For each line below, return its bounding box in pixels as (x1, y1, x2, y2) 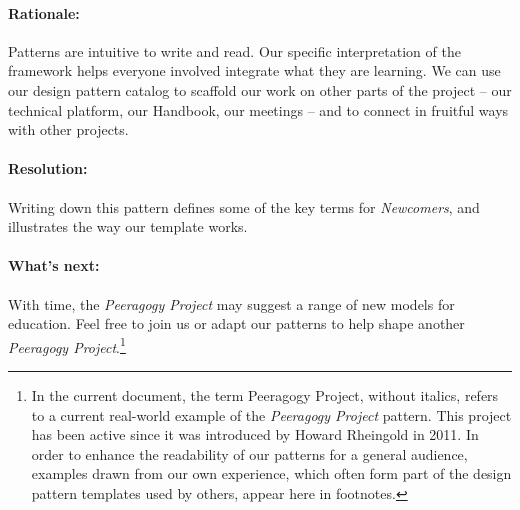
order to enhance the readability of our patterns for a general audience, (31, 443, 468, 464)
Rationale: (8, 2, 80, 23)
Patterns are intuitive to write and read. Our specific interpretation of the (8, 40, 461, 61)
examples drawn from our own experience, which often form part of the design (31, 463, 512, 484)
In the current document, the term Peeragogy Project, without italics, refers (31, 384, 499, 405)
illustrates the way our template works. (8, 216, 248, 237)
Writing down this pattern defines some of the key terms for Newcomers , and (8, 196, 480, 217)
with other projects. (8, 119, 129, 140)
